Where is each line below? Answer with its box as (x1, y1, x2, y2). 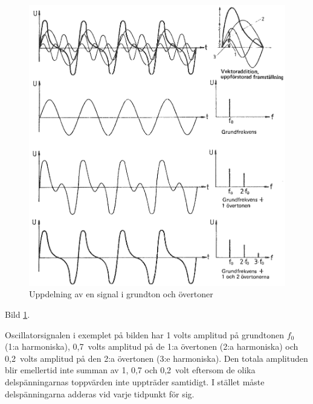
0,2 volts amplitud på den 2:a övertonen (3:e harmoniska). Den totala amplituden (5, 352, 308, 364)
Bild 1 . (5, 308, 30, 321)
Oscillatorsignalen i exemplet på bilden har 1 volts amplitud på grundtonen (5, 328, 285, 341)
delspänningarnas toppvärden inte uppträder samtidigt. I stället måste (5, 376, 265, 388)
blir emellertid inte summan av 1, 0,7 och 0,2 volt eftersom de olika (5, 364, 256, 376)
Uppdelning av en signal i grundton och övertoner (29, 288, 213, 300)
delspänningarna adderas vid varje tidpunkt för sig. (5, 387, 195, 400)
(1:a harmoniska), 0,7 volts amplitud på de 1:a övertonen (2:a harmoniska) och (5, 340, 298, 353)
